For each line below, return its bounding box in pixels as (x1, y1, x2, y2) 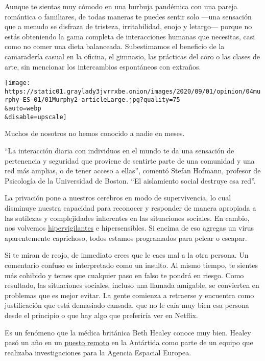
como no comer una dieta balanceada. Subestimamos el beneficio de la (5, 41, 225, 52)
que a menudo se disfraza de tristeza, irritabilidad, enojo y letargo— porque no (5, 21, 252, 32)
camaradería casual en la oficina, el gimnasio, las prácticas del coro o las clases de (5, 51, 260, 61)
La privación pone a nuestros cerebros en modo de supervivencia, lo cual (5, 192, 231, 203)
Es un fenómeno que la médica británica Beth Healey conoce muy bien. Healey (5, 327, 251, 337)
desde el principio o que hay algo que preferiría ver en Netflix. (5, 309, 198, 320)
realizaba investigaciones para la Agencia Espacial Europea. (5, 347, 191, 357)
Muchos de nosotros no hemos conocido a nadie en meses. (5, 128, 185, 139)
